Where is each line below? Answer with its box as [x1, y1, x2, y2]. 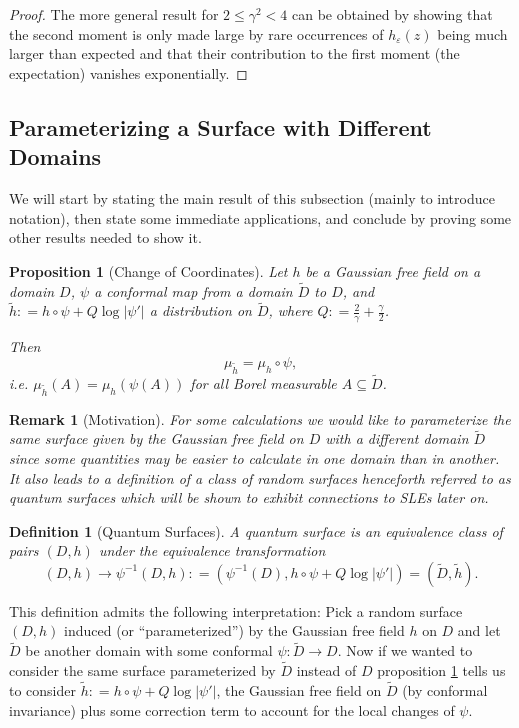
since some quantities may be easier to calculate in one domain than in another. [9, 447, 500, 468]
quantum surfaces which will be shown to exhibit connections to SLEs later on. [9, 487, 489, 508]
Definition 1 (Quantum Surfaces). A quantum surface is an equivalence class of [9, 520, 503, 541]
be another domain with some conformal [25, 640, 273, 661]
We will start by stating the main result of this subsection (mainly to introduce [9, 187, 495, 208]
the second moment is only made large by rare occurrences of [9, 23, 384, 44]
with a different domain [325, 428, 469, 449]
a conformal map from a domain [94, 280, 293, 301]
